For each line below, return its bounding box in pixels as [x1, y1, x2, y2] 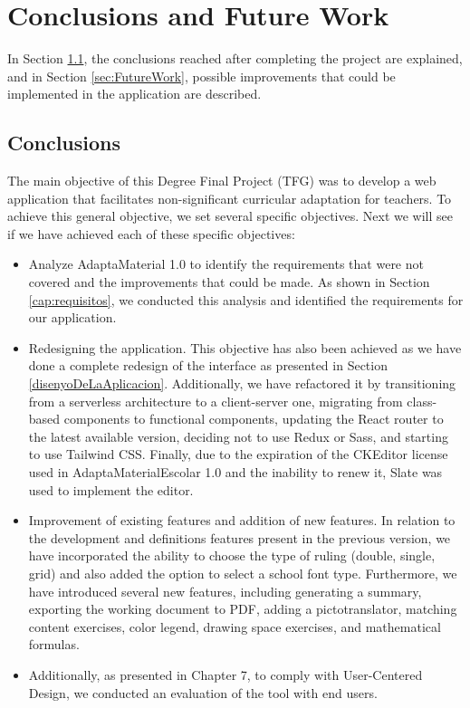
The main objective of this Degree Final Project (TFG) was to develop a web [7, 171, 436, 190]
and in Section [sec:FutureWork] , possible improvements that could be [7, 66, 396, 85]
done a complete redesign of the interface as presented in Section [28, 356, 388, 375]
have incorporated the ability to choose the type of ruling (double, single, [28, 546, 436, 565]
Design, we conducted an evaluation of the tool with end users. [28, 683, 378, 702]
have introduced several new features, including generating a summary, [28, 581, 422, 600]
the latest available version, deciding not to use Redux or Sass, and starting [28, 426, 448, 445]
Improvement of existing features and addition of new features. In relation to [28, 511, 456, 530]
